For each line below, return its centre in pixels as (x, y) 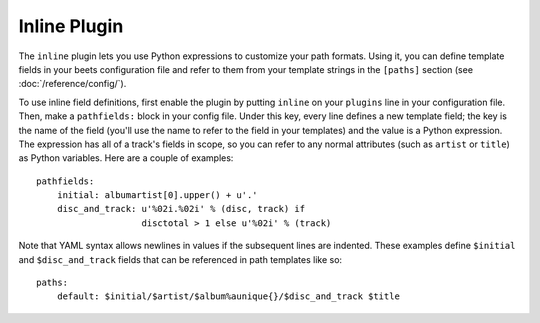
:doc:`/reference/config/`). (72, 84)
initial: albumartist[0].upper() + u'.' (157, 195)
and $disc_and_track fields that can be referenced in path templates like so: (180, 259)
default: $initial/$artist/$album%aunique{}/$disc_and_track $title (228, 296)
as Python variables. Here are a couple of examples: (126, 158)
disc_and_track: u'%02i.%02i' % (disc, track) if (180, 209)
